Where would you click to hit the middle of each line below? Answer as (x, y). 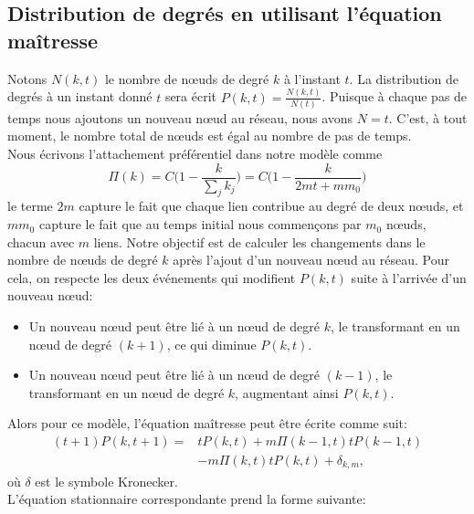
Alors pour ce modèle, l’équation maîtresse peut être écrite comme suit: (207, 423)
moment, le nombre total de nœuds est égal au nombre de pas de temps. (210, 136)
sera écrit (191, 96)
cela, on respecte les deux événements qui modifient (152, 277)
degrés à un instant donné (80, 96)
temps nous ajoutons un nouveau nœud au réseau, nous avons (180, 117)
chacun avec (41, 241)
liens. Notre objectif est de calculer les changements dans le (259, 241)
